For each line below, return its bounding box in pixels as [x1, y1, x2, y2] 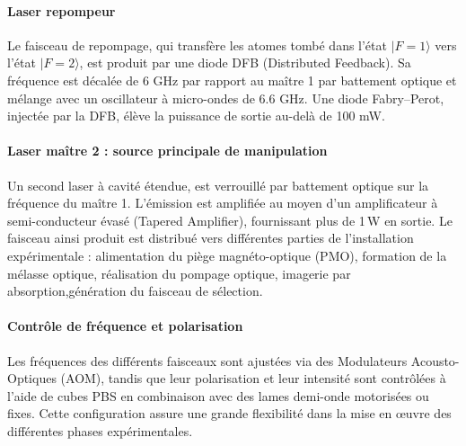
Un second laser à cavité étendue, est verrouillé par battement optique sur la [7, 175, 429, 194]
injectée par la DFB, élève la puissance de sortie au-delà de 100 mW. [7, 106, 385, 125]
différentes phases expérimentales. [7, 421, 193, 440]
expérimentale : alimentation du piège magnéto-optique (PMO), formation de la [7, 245, 447, 264]
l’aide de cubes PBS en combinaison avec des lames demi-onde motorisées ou [7, 386, 429, 405]
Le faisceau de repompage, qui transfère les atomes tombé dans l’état [7, 35, 387, 54]
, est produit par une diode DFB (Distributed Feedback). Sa [79, 53, 411, 72]
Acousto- [410, 351, 460, 370]
